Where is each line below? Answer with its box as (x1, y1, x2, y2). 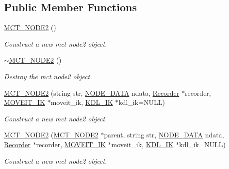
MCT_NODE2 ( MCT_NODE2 (4, 130, 98, 140)
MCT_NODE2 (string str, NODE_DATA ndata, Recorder (4, 87, 180, 98)
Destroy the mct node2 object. (4, 71, 92, 81)
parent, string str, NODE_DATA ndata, (104, 130, 224, 140)
